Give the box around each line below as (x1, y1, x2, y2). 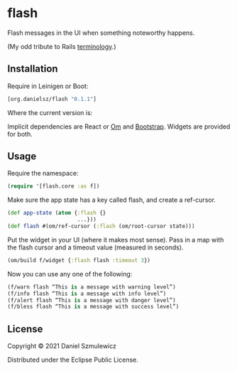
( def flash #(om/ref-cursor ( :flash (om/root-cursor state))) (7, 222, 195, 230)
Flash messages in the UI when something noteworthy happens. (7, 28, 195, 37)
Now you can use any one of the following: (7, 269, 133, 278)
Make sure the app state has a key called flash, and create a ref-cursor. (7, 195, 216, 204)
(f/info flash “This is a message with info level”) (7, 290, 167, 297)
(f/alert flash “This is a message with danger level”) (7, 296, 176, 303)
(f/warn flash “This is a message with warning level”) (7, 283, 176, 291)
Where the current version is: (7, 108, 93, 117)
